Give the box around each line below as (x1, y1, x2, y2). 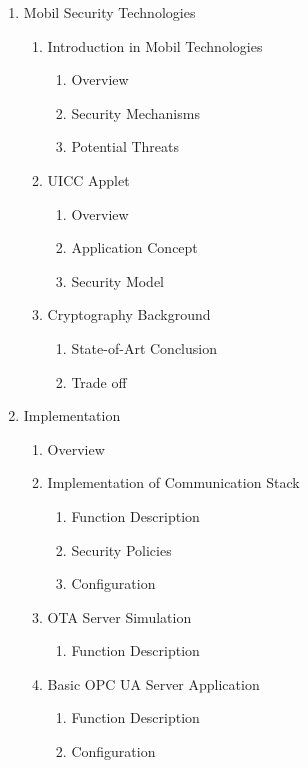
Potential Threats (71, 136, 180, 157)
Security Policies (71, 539, 172, 560)
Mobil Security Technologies (23, 2, 196, 22)
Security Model (71, 270, 165, 291)
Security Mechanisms (71, 102, 200, 123)
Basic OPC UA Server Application (47, 673, 260, 694)
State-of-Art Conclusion (71, 337, 217, 358)
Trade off (71, 371, 127, 392)
